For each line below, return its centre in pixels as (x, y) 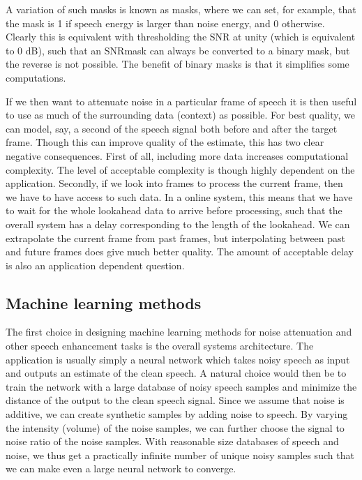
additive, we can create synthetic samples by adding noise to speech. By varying (177, 414)
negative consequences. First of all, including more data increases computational (177, 155)
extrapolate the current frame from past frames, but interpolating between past (176, 238)
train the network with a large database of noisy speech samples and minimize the (181, 386)
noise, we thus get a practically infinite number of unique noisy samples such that (180, 455)
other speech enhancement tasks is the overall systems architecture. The (160, 346)
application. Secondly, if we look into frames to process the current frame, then (174, 183)
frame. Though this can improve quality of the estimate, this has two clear (165, 142)
